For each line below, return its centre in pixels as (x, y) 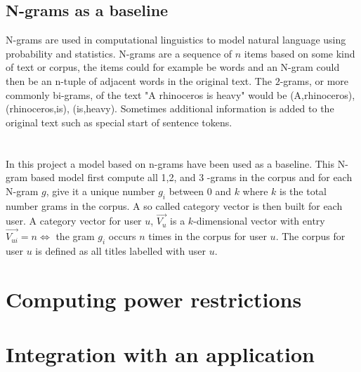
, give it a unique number (100, 191)
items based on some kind (300, 53)
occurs (122, 236)
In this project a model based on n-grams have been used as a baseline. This (170, 163)
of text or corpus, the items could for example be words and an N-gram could (173, 67)
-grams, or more (314, 80)
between (186, 191)
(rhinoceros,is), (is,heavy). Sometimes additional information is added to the (170, 108)
